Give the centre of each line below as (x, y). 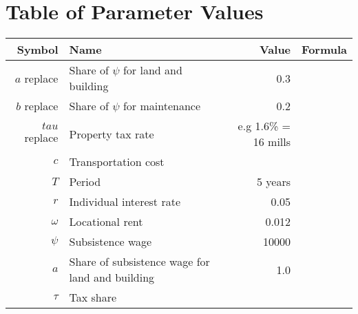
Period (85, 182)
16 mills (272, 142)
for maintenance (162, 106)
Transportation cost (117, 162)
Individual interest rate (125, 202)
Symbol (38, 50)
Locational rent (106, 222)
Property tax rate (112, 134)
